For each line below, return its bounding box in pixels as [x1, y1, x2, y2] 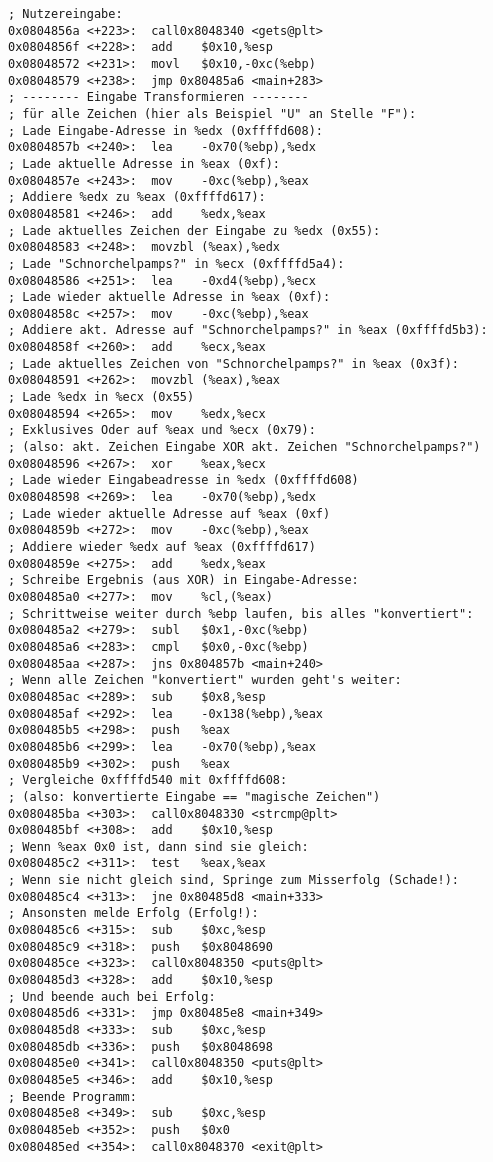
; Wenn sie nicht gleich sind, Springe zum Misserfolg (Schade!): [8, 873, 460, 888]
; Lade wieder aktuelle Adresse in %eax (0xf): [8, 290, 331, 305]
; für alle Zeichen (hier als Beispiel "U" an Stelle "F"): [8, 106, 417, 121]
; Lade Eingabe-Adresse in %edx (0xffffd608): [8, 123, 323, 138]
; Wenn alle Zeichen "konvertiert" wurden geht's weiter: [8, 673, 402, 688]
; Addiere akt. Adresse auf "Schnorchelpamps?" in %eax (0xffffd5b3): [8, 323, 488, 338]
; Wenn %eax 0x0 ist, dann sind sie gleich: [8, 839, 309, 854]
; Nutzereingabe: [8, 7, 123, 21]
